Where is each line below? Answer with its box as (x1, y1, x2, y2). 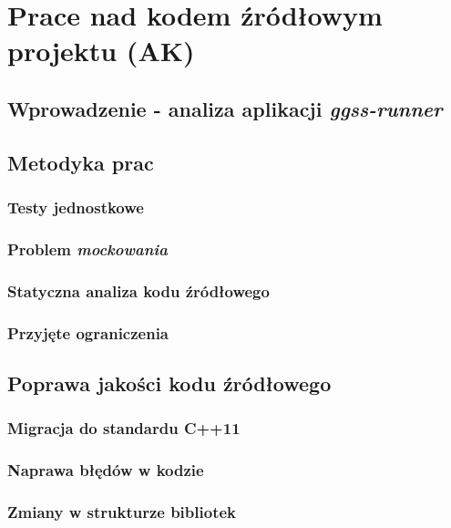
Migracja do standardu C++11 (7, 417, 241, 440)
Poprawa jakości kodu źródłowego (7, 368, 332, 397)
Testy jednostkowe (7, 196, 144, 219)
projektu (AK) (7, 32, 195, 69)
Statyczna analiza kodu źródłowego (7, 279, 270, 302)
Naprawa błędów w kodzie (7, 459, 204, 481)
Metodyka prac (7, 148, 154, 176)
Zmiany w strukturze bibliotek (7, 500, 237, 523)
